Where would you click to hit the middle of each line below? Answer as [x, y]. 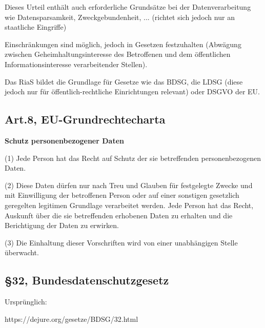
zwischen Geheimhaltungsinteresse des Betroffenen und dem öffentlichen [118, 54]
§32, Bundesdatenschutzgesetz [87, 280]
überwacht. [22, 252]
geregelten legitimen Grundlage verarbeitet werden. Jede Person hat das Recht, [129, 205]
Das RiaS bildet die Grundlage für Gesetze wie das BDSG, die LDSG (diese [124, 81]
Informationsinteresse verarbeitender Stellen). [76, 64]
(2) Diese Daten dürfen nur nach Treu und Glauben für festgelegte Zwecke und [129, 185]
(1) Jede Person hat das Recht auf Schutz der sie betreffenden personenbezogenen [133, 158]
